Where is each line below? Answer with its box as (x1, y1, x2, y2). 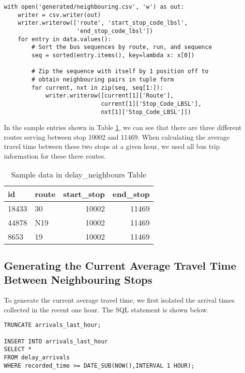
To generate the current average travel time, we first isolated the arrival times (4, 295, 235, 305)
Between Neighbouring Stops (4, 272, 153, 287)
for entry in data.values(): (17, 35, 111, 43)
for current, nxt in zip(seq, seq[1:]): (31, 84, 164, 91)
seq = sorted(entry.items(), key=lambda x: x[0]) (31, 51, 195, 59)
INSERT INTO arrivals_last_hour (4, 338, 108, 345)
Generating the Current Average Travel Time (4, 258, 236, 273)
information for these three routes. (4, 150, 106, 161)
